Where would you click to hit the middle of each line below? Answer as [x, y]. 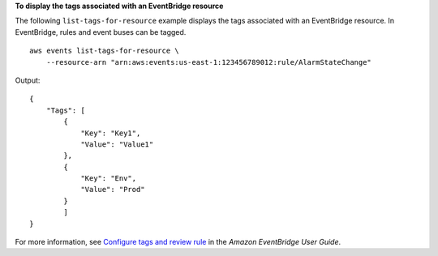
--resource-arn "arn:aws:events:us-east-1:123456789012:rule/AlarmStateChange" [209, 62]
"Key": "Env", [109, 179]
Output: [28, 80]
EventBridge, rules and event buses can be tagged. [101, 32]
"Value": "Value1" [117, 144]
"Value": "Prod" [113, 190]
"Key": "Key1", [111, 133]
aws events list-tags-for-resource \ [105, 51]
